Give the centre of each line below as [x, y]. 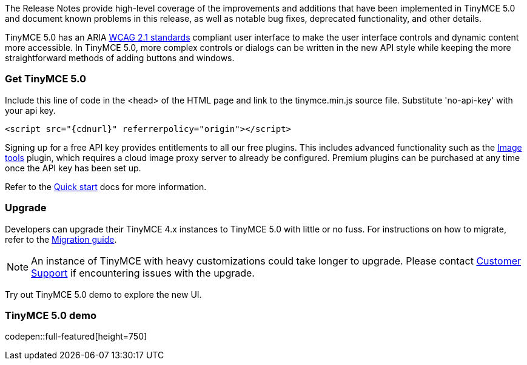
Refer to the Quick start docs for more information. [106, 186]
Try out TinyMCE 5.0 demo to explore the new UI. [103, 294]
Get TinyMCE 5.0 [46, 79]
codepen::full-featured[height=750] [76, 337]
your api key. [30, 110]
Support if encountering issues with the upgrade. [143, 273]
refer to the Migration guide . [61, 239]
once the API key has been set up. [73, 168]
